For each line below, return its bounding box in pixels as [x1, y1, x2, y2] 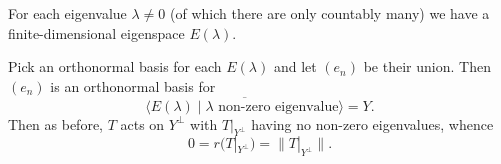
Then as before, [8, 113, 104, 134]
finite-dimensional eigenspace [8, 22, 185, 43]
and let [273, 56, 317, 77]
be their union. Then [363, 56, 491, 77]
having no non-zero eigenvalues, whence [251, 113, 494, 134]
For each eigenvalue [8, 3, 127, 23]
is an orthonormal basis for [50, 75, 216, 96]
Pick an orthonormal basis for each [8, 56, 222, 77]
